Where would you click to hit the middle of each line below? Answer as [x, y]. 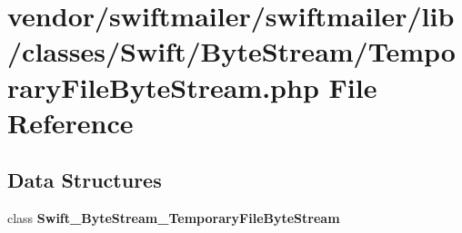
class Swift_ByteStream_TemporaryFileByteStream [174, 218]
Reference [70, 122]
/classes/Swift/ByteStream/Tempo [231, 51]
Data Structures [85, 180]
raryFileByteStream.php [163, 87]
